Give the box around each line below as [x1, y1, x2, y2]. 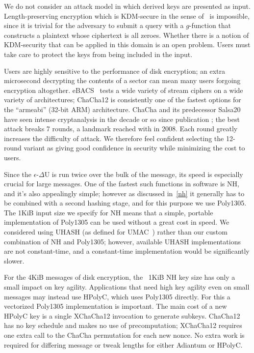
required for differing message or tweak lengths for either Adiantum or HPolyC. [4, 339, 243, 350]
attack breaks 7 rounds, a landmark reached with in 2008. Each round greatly [4, 123, 238, 134]
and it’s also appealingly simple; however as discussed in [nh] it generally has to [4, 188, 245, 198]
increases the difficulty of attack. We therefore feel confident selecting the [4, 133, 224, 143]
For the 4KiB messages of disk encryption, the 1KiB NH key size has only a [4, 272, 235, 282]
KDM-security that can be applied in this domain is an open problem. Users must [4, 39, 251, 50]
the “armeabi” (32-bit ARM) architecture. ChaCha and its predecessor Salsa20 [4, 104, 241, 114]
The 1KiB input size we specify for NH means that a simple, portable [4, 207, 213, 217]
